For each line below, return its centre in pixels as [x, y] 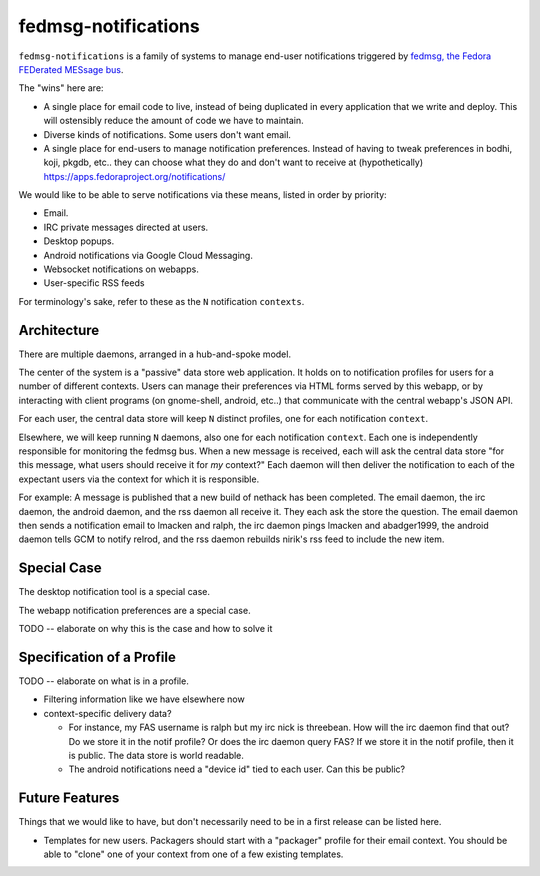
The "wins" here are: [61, 88]
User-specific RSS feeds [94, 283]
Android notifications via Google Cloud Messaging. [148, 255]
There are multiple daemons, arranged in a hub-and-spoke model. [155, 354]
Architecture [59, 330]
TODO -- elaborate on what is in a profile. [103, 681]
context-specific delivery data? [107, 713]
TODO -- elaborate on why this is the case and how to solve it [145, 629]
